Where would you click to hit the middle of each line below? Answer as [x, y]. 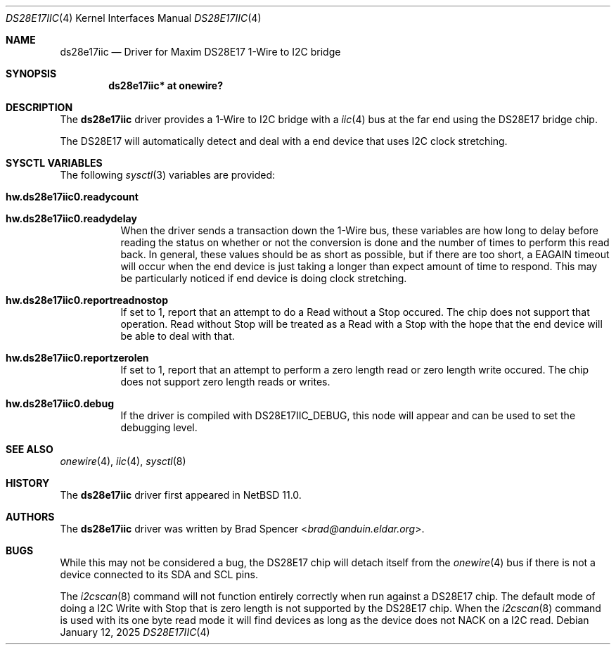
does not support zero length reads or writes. [225, 382]
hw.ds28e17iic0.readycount [72, 197]
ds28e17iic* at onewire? [166, 85]
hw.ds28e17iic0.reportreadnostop [87, 300]
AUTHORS [30, 517]
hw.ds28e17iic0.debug [60, 403]
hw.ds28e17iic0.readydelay [71, 218]
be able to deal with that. [178, 336]
